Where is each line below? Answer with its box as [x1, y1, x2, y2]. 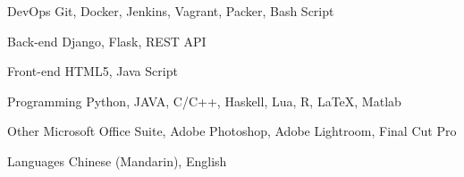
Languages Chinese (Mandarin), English [7, 151, 227, 170]
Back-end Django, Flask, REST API [7, 31, 207, 50]
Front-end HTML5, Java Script [7, 62, 178, 80]
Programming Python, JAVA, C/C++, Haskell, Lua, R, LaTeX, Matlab [7, 91, 401, 110]
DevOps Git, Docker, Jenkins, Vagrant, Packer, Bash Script [7, 2, 334, 20]
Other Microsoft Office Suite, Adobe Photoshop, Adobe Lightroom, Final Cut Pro [7, 122, 457, 140]
